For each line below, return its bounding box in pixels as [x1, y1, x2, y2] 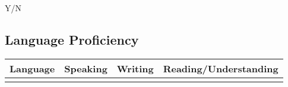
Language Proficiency [5, 30, 139, 48]
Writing [116, 61, 154, 75]
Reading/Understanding [163, 61, 278, 75]
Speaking [64, 61, 107, 75]
